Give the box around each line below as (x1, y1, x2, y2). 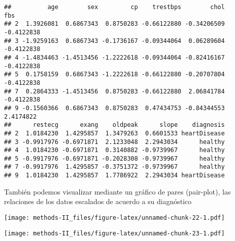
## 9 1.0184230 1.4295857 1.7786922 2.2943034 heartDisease (4, 172, 225, 179)
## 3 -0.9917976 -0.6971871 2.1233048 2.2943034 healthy (4, 138, 225, 146)
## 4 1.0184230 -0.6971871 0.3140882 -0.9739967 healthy (4, 147, 225, 154)
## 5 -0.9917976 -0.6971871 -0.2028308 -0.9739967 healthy (4, 155, 225, 162)
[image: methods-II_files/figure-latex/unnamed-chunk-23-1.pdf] (4, 229, 225, 237)
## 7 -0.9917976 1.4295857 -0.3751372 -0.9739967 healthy (4, 163, 225, 171)
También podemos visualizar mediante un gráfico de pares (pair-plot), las (4, 186, 231, 197)
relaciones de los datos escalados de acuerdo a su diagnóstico (4, 196, 192, 207)
